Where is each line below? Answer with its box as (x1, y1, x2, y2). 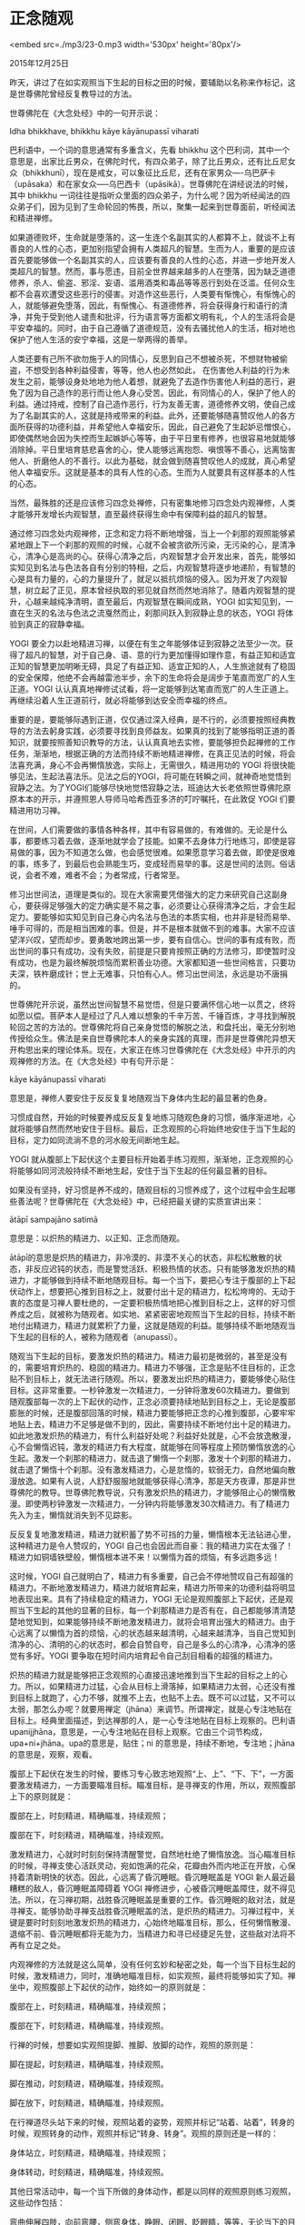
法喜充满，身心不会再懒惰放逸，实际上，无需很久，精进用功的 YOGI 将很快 (9, 759, 288, 770)
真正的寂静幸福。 (25, 618, 89, 629)
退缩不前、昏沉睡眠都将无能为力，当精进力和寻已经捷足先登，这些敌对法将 (9, 1928, 288, 1939)
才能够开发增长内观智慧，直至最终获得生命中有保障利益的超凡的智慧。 (9, 508, 272, 519)
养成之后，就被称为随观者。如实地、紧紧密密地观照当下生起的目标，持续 (9, 1308, 280, 1319)
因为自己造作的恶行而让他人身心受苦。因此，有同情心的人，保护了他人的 (25, 387, 296, 398)
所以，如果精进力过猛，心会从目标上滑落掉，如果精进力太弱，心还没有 (25, 1680, 288, 1691)
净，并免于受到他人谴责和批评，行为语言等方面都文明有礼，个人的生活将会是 (9, 310, 296, 322)
